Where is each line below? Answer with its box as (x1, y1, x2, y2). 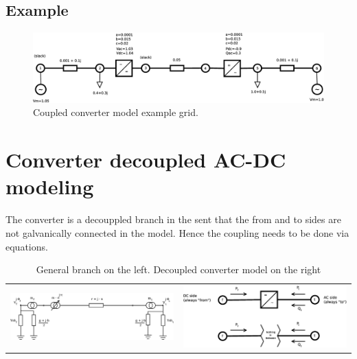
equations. (5, 239, 48, 253)
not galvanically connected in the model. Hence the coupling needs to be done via (5, 225, 349, 240)
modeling (5, 172, 94, 200)
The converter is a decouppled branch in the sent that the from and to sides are (5, 212, 341, 227)
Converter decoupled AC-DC (5, 146, 286, 174)
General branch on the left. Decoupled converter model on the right (36, 262, 321, 277)
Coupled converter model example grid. (33, 105, 198, 119)
